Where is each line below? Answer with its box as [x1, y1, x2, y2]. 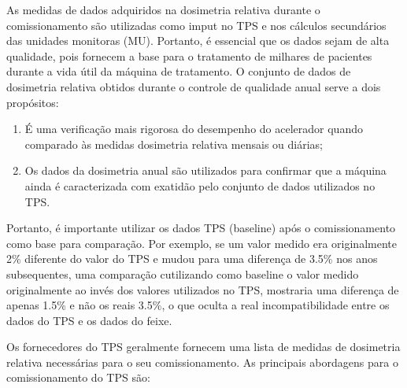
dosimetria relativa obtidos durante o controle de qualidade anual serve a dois [6, 78, 381, 94]
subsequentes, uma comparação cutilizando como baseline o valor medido [6, 265, 359, 282]
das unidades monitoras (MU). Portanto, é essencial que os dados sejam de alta [6, 32, 390, 49]
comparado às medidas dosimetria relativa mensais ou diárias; [24, 135, 324, 152]
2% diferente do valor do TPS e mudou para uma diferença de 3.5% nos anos [6, 250, 378, 267]
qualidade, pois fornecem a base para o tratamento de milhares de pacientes [6, 47, 372, 64]
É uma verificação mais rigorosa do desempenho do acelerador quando [24, 120, 363, 137]
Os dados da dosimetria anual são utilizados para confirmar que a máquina [24, 162, 387, 179]
